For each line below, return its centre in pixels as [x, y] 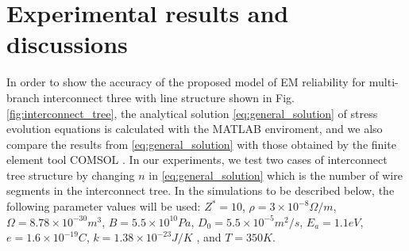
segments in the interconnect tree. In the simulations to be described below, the [201, 190]
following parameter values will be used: [104, 206]
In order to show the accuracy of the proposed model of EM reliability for [186, 82]
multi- [384, 82]
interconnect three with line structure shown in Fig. [169, 97]
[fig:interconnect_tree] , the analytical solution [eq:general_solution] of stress [192, 113]
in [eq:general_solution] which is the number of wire [276, 175]
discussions [67, 44]
